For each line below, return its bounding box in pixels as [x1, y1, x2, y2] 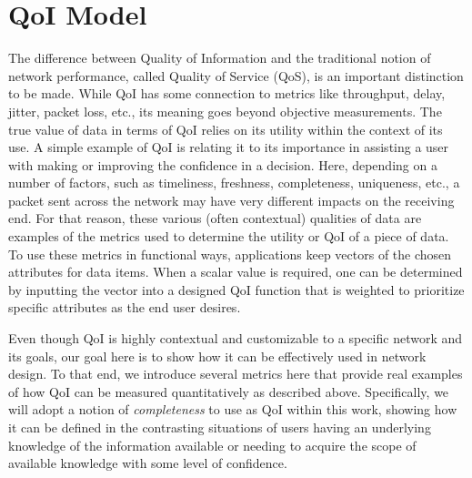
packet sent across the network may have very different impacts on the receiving [8, 190, 455, 209]
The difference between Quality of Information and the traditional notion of [8, 48, 431, 67]
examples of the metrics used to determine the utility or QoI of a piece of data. [8, 227, 449, 246]
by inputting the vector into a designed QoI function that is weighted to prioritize [8, 280, 465, 299]
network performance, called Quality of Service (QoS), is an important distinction [8, 66, 464, 85]
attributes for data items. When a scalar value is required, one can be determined [8, 262, 463, 281]
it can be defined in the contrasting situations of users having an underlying [8, 418, 431, 436]
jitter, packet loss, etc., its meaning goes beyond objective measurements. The [8, 101, 442, 120]
